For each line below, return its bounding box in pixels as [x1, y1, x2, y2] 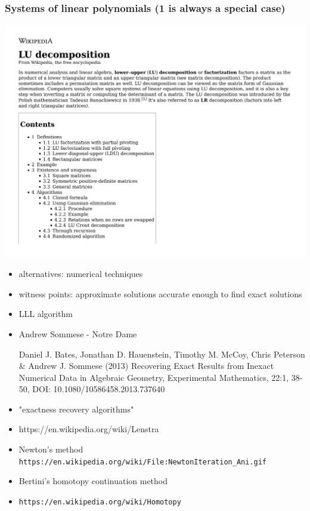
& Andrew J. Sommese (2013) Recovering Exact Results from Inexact [18, 359, 274, 372]
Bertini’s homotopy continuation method [18, 475, 168, 487]
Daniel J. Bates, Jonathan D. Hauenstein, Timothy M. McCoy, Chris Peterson [18, 347, 305, 360]
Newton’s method [18, 443, 83, 455]
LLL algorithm [18, 307, 73, 320]
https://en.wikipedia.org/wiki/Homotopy [18, 497, 181, 506]
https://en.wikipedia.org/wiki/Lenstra [18, 423, 159, 435]
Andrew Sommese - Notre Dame [18, 327, 137, 340]
